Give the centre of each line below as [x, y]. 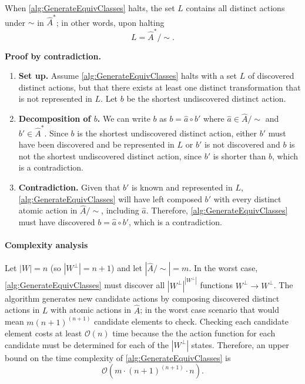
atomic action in [48, 210]
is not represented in [55, 98]
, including [120, 210]
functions [217, 285]
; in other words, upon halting [110, 22]
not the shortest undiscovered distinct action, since [110, 156]
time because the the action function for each [194, 333]
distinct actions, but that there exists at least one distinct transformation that [160, 87]
